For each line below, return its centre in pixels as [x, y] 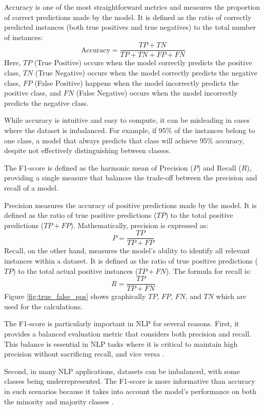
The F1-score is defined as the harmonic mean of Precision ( [99, 167]
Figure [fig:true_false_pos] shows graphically [75, 296]
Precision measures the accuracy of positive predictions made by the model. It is [130, 205]
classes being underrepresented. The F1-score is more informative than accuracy [130, 381]
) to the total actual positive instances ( [76, 271]
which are [231, 296]
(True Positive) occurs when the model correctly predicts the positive [143, 62]
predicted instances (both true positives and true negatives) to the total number [130, 27]
